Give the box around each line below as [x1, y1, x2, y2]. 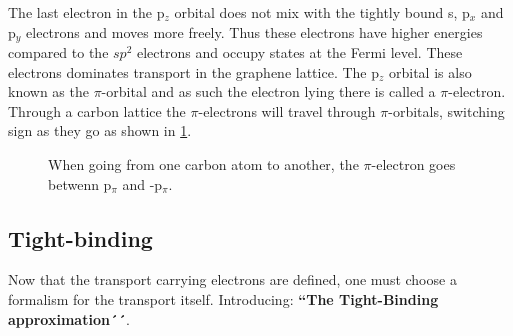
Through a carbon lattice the [8, 100, 186, 121]
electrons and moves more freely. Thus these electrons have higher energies [26, 21, 483, 42]
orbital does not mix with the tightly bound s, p [174, 2, 470, 22]
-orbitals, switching [388, 100, 505, 121]
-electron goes [371, 154, 456, 175]
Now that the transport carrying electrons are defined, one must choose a [8, 269, 457, 290]
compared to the [8, 42, 109, 63]
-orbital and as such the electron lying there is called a [101, 81, 436, 102]
